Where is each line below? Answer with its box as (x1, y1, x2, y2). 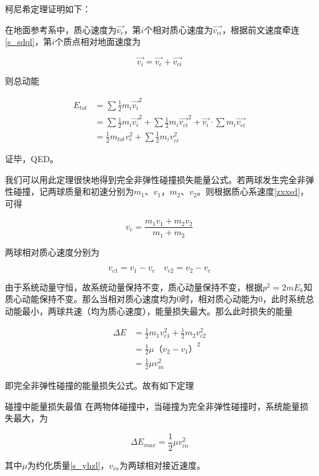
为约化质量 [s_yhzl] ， (27, 458, 109, 471)
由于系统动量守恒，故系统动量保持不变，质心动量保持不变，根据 (5, 280, 263, 293)
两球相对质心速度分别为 (5, 245, 99, 258)
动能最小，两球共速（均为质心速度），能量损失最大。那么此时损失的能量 (5, 305, 293, 318)
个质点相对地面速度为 (55, 35, 141, 48)
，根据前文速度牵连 (221, 23, 299, 36)
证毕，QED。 (5, 152, 59, 165)
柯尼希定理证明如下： (5, 2, 91, 15)
